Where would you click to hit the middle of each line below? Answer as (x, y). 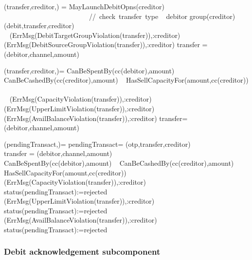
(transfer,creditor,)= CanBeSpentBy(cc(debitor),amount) (89, 70)
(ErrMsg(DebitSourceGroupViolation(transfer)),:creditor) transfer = (106, 44)
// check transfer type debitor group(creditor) (162, 16)
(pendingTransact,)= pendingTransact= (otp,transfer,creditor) (97, 144)
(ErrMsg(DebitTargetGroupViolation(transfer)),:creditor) (95, 35)
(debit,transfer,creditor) (39, 26)
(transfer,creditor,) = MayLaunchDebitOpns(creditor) (84, 6)
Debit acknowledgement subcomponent (82, 251)
